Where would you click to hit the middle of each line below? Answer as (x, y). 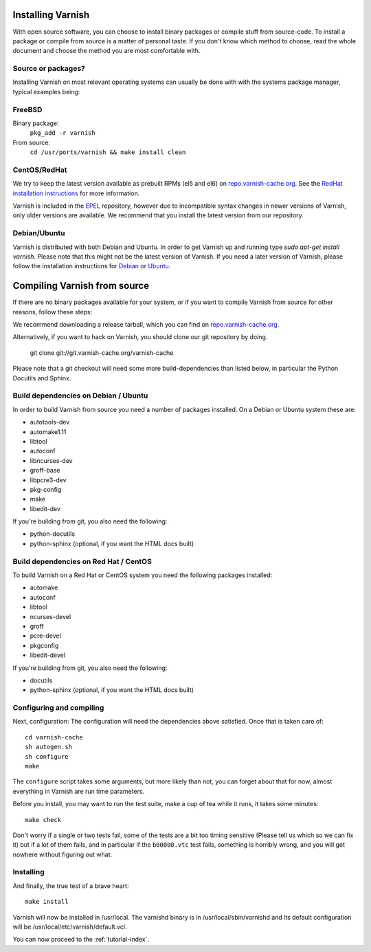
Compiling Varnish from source (81, 286)
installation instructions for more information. (76, 193)
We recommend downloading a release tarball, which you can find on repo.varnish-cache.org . (146, 325)
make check (43, 820)
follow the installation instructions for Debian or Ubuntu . (92, 266)
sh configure (47, 756)
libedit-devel (47, 655)
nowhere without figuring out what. (63, 854)
